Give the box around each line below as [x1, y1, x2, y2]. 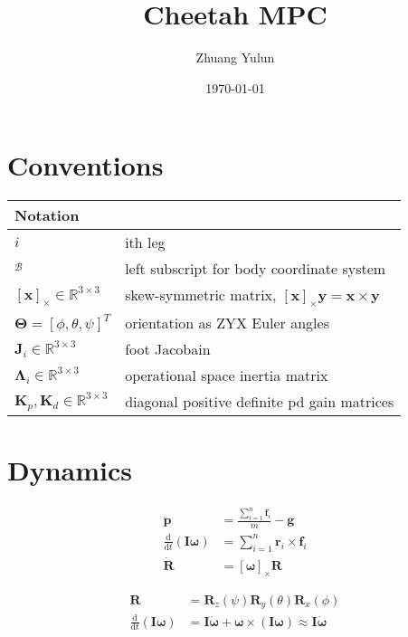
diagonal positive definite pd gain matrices [125, 391, 394, 413]
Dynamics [7, 451, 133, 488]
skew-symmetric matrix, [125, 284, 277, 306]
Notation [14, 204, 80, 226]
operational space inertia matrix [125, 365, 328, 386]
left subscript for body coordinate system [125, 258, 386, 280]
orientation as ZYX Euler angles [125, 312, 329, 334]
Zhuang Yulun [195, 48, 275, 67]
